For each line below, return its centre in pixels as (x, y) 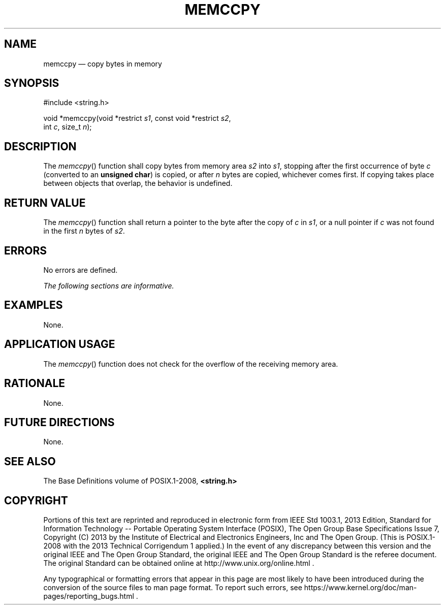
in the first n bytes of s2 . (84, 231)
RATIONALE (35, 383)
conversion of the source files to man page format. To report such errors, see (173, 588)
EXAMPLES (34, 305)
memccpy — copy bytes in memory (103, 63)
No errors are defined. (81, 270)
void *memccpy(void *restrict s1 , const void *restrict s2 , (137, 118)
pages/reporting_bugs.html (89, 596)
